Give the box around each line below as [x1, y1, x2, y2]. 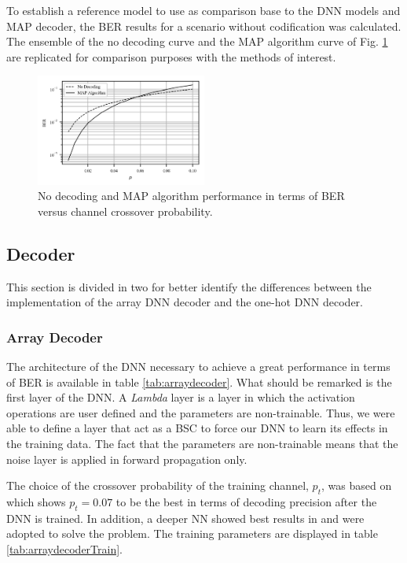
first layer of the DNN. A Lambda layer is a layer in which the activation [6, 389, 355, 406]
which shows [6, 493, 66, 509]
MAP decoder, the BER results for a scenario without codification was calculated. [6, 17, 401, 34]
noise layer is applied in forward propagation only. [6, 450, 247, 467]
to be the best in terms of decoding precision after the [115, 493, 377, 509]
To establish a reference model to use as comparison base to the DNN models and [6, 2, 401, 18]
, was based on [321, 477, 392, 494]
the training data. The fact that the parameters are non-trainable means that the [6, 435, 398, 451]
